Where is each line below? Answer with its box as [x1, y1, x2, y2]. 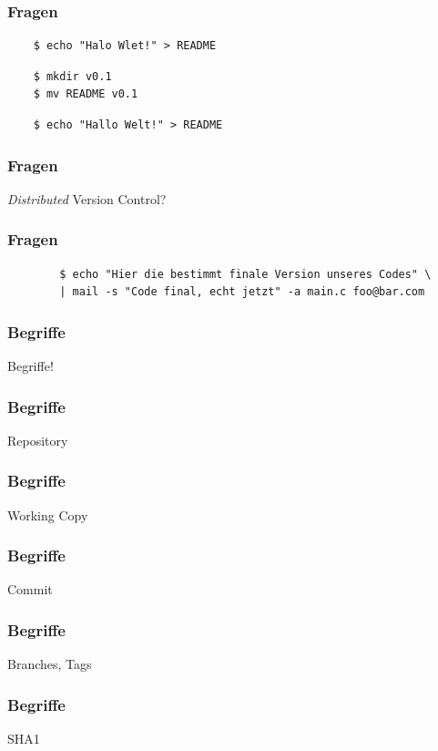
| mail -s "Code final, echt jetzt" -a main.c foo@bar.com [59, 285, 425, 299]
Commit [7, 580, 53, 599]
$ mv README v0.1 [33, 87, 138, 101]
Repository [7, 430, 68, 449]
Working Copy [7, 505, 88, 524]
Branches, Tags [7, 654, 92, 674]
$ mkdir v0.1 [33, 69, 112, 83]
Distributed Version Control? [7, 189, 167, 208]
